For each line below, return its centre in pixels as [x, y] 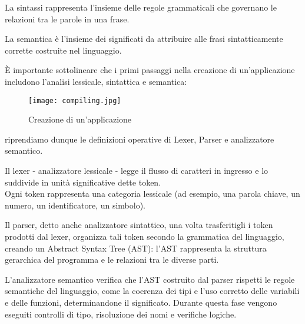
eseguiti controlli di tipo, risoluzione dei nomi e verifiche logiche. [121, 314]
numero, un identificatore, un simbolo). [75, 205]
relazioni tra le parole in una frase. [67, 19]
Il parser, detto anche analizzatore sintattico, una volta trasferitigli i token [139, 225]
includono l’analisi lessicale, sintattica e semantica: [96, 81]
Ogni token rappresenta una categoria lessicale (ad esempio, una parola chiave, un [152, 194]
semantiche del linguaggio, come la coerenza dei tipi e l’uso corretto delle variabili [152, 291]
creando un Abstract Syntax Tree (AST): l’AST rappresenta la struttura [136, 248]
